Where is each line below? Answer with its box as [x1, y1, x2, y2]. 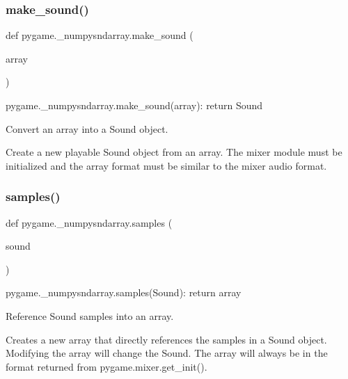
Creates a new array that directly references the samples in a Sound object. [6, 332, 327, 346]
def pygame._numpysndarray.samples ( [6, 215, 173, 229]
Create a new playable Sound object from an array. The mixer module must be [6, 145, 342, 159]
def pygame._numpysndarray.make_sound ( [6, 28, 193, 42]
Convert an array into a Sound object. [6, 121, 168, 136]
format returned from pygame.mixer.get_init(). [6, 359, 207, 373]
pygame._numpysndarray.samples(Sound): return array [6, 285, 242, 300]
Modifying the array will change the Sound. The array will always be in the [6, 346, 328, 360]
